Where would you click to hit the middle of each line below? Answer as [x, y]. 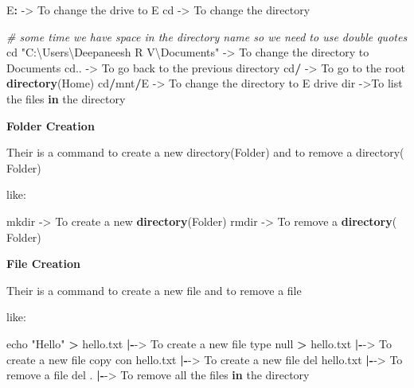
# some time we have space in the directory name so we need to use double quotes [207, 36]
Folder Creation [51, 125]
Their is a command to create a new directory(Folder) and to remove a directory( [205, 152]
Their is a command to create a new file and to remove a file [154, 290]
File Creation [44, 264]
